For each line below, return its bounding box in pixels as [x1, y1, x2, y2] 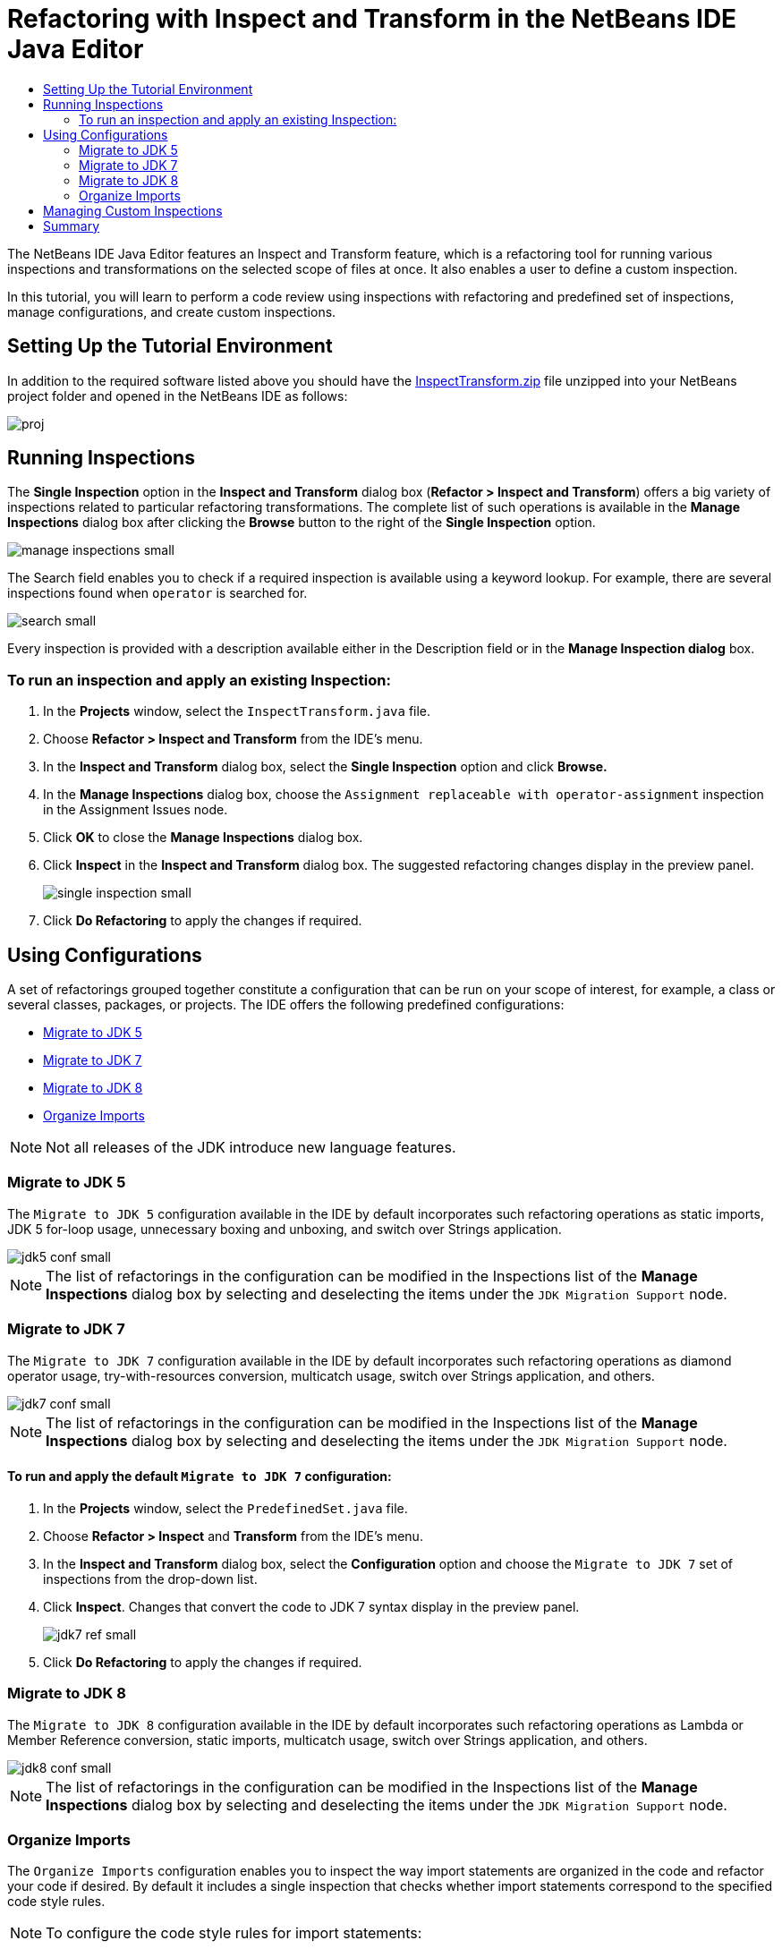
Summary [43, 217, 100, 234]
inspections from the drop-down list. [43, 1570, 258, 1587]
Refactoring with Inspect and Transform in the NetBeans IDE [7, 4, 737, 34]
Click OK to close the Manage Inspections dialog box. [43, 830, 363, 846]
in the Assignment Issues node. [43, 802, 228, 818]
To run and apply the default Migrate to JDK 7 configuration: [7, 1468, 392, 1485]
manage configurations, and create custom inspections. [7, 303, 336, 319]
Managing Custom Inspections [43, 202, 223, 218]
